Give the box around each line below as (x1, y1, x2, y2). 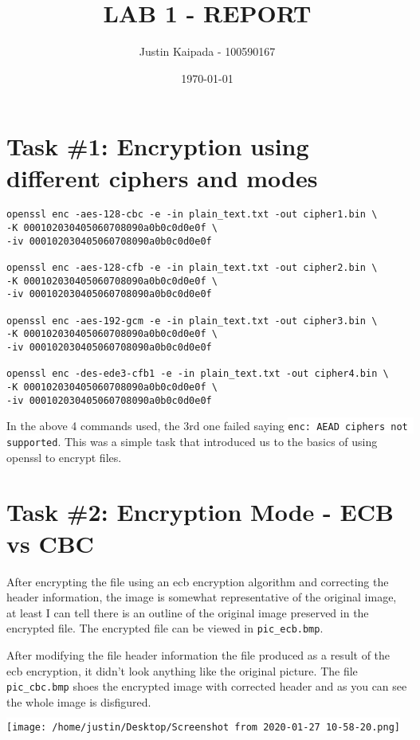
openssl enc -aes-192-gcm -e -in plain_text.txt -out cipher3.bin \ (6, 315, 378, 327)
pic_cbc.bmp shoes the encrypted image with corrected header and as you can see (6, 678, 407, 695)
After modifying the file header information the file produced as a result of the (6, 646, 391, 663)
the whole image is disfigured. (6, 693, 151, 710)
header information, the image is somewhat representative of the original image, (6, 589, 397, 605)
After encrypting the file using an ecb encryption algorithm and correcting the (6, 573, 389, 589)
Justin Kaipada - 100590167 (139, 43, 276, 60)
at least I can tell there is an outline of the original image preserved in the (6, 604, 369, 621)
